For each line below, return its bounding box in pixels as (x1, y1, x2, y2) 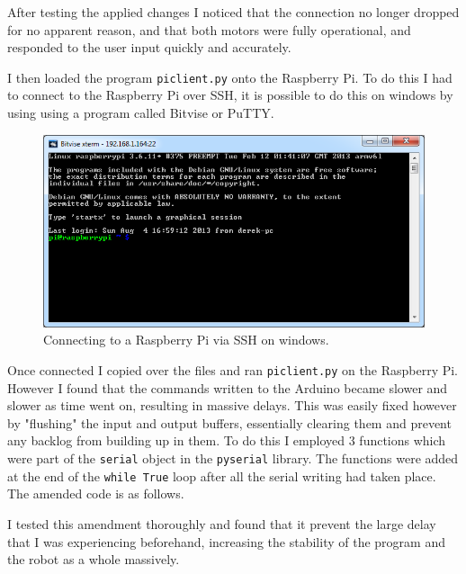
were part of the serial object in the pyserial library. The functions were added (7, 449, 459, 468)
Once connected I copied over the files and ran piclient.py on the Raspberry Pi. (7, 361, 458, 379)
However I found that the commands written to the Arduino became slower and (7, 378, 448, 397)
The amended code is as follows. (7, 484, 184, 503)
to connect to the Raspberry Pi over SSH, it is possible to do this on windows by (7, 85, 453, 104)
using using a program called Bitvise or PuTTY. (7, 103, 274, 122)
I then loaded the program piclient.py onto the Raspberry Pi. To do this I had (7, 67, 453, 86)
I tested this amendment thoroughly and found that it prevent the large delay (7, 514, 436, 533)
